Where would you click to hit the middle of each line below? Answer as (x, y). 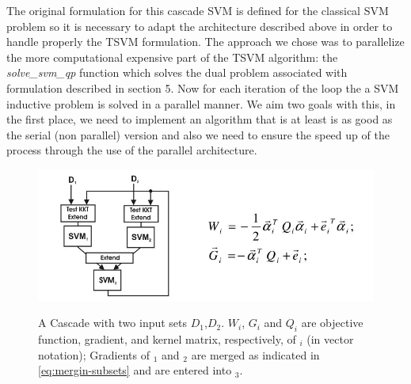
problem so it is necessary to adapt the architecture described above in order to (200, 26)
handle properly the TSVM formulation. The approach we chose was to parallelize (205, 42)
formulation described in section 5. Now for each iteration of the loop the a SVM (203, 87)
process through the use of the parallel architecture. (132, 150)
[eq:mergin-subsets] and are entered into (135, 370)
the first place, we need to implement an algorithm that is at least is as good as (200, 119)
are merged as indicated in (255, 354)
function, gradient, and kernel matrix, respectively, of (167, 338)
